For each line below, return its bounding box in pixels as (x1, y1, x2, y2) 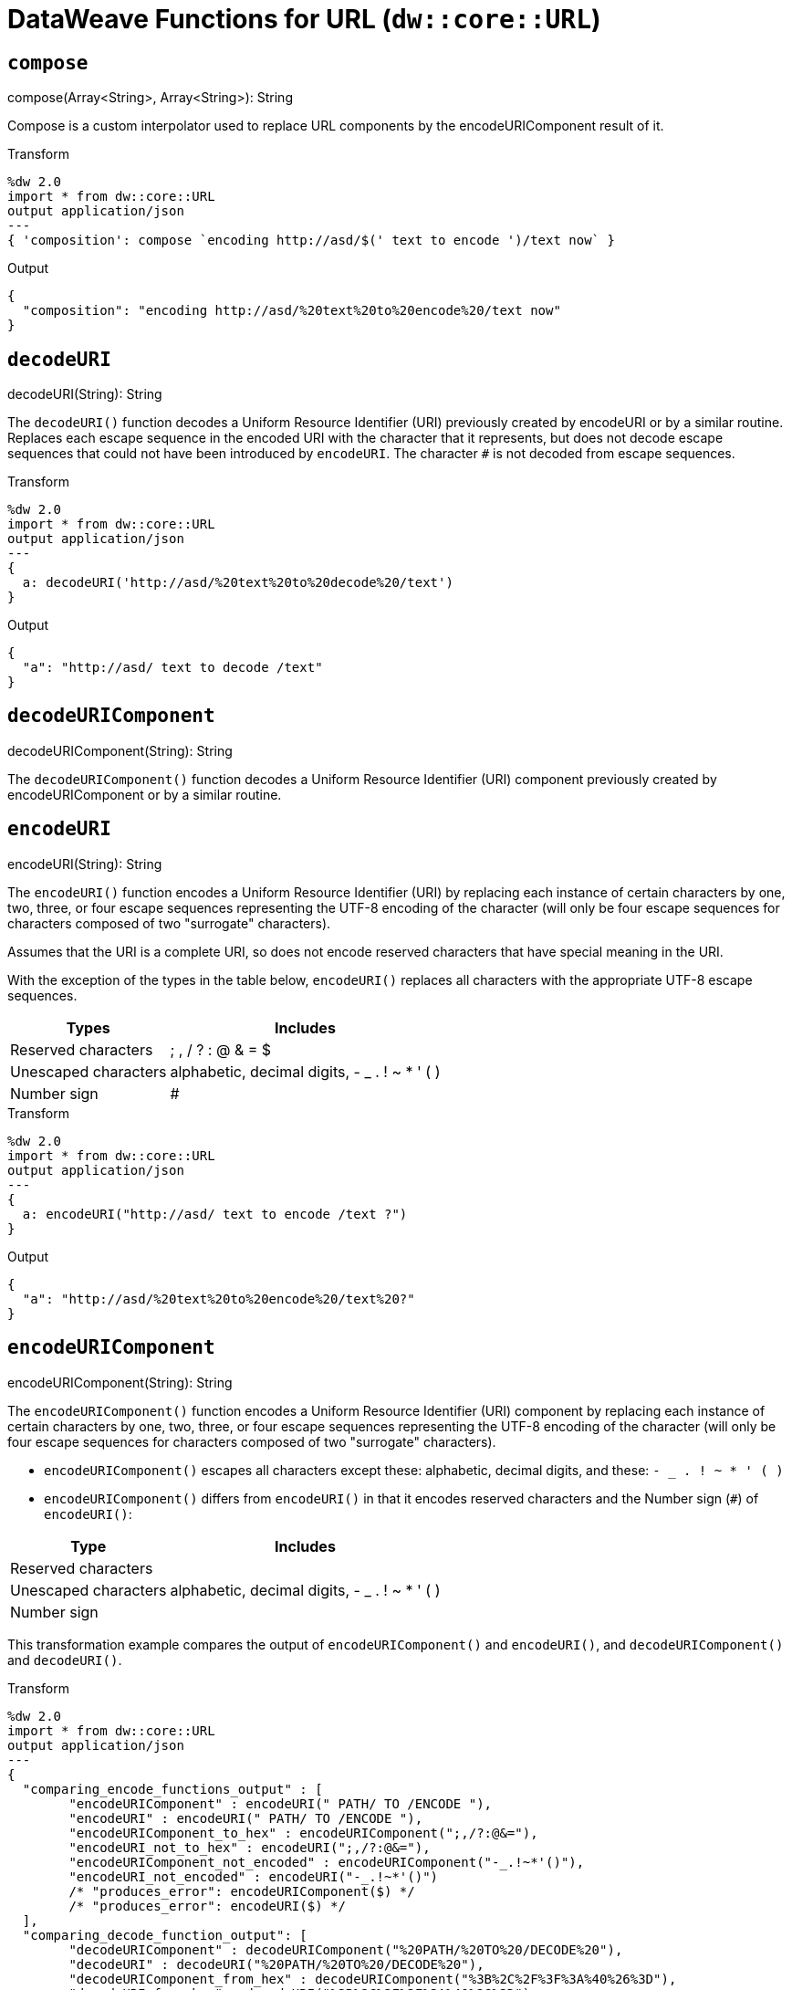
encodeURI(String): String (7, 855, 162, 872)
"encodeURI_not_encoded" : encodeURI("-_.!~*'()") (68, 1869, 439, 1884)
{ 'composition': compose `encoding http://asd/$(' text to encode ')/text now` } (7, 233, 615, 248)
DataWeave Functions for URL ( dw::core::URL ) (7, 4, 601, 35)
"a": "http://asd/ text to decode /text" (22, 660, 323, 676)
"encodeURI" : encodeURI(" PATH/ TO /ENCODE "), (68, 1810, 423, 1826)
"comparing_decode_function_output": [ (22, 1927, 307, 1943)
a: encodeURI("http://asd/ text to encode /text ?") (22, 1206, 408, 1221)
